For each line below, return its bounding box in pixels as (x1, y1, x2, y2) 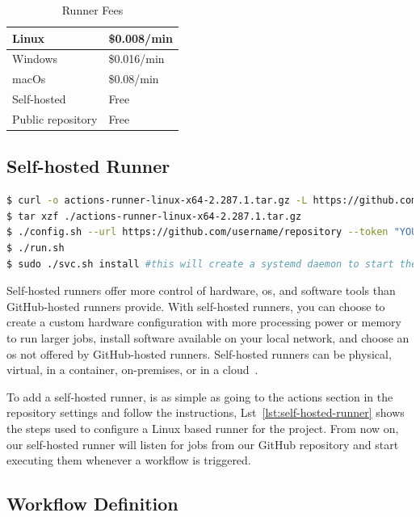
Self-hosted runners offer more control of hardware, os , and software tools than (6, 282, 396, 299)
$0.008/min (108, 29, 173, 46)
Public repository (12, 110, 98, 127)
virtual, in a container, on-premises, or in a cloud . (6, 361, 258, 378)
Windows (12, 50, 58, 67)
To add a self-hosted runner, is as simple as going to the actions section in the (6, 388, 393, 405)
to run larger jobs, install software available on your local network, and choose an (6, 330, 409, 347)
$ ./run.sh (6, 242, 65, 254)
